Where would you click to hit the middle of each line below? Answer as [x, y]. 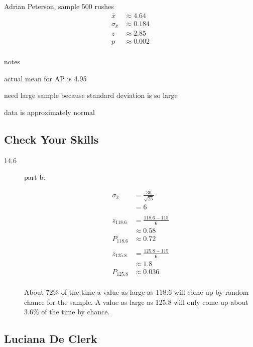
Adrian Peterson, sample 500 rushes [59, 6]
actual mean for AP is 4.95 [45, 78]
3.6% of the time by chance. [67, 312]
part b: [35, 177]
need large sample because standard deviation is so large [91, 95]
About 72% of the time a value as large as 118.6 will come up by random [137, 292]
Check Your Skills [51, 139]
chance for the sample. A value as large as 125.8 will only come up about [136, 302]
